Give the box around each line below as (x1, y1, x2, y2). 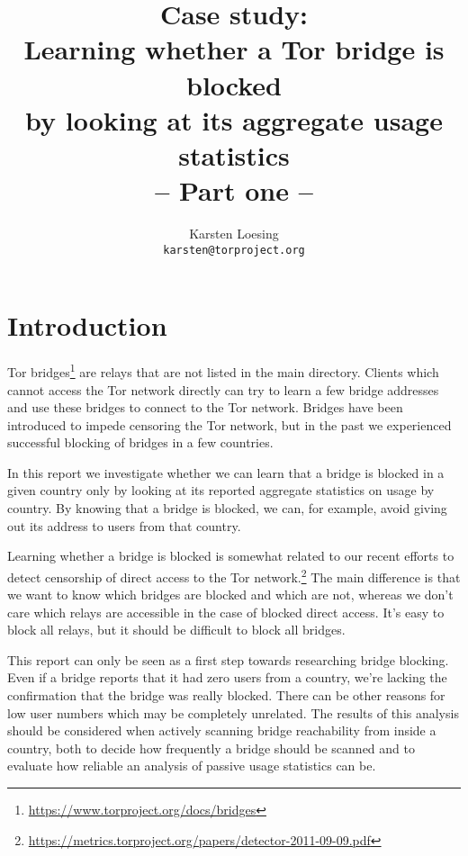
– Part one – (155, 172, 313, 209)
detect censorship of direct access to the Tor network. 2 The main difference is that (7, 564, 461, 586)
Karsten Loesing (189, 224, 279, 243)
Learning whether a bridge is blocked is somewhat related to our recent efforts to (7, 546, 454, 565)
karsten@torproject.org (163, 243, 305, 257)
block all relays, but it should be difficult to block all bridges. (7, 620, 346, 639)
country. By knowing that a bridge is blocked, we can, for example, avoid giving (7, 499, 447, 518)
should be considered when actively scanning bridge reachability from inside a (7, 721, 436, 740)
